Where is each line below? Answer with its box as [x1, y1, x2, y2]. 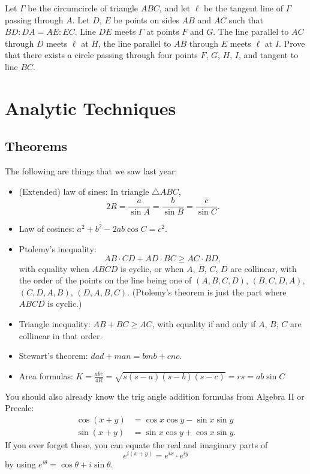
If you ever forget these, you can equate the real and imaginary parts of [5, 438, 268, 451]
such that [228, 13, 264, 26]
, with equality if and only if [152, 317, 256, 330]
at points [146, 25, 179, 38]
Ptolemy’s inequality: [19, 242, 97, 255]
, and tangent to [238, 49, 299, 61]
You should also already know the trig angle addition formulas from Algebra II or [5, 390, 305, 402]
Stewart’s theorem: [19, 349, 88, 362]
